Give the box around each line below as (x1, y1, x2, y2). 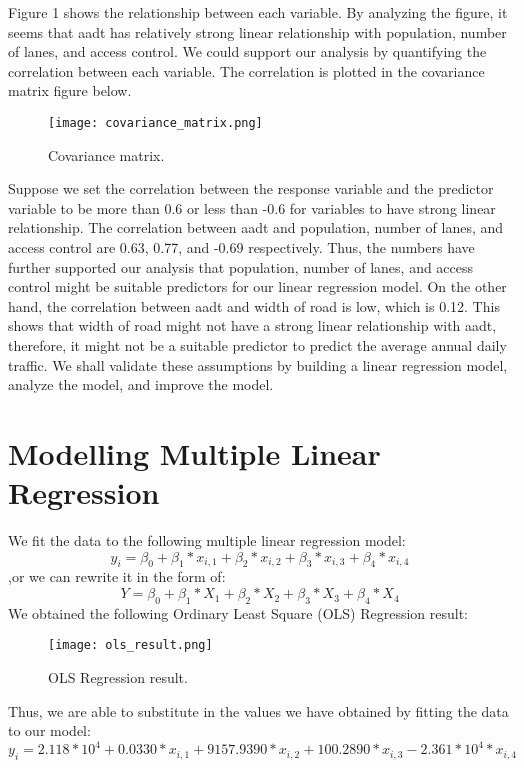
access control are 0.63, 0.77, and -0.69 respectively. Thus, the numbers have (8, 237, 475, 257)
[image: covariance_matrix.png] (48, 115, 263, 130)
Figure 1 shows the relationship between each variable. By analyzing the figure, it (8, 2, 508, 22)
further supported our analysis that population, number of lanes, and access (8, 256, 474, 277)
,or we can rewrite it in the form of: (8, 566, 226, 587)
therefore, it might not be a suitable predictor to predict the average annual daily (8, 334, 507, 355)
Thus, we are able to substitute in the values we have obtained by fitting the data (8, 700, 509, 721)
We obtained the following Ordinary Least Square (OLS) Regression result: (8, 602, 469, 623)
